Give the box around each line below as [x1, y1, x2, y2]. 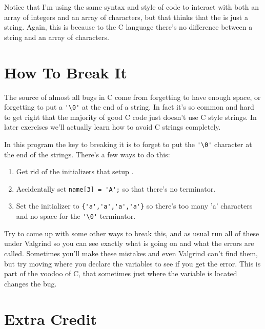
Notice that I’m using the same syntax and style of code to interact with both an [4, 2, 259, 12]
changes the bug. [4, 278, 57, 289]
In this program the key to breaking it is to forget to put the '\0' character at [4, 138, 252, 149]
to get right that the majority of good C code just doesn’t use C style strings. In [4, 111, 257, 122]
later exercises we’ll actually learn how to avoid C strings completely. [4, 121, 221, 132]
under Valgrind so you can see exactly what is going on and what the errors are [4, 238, 254, 249]
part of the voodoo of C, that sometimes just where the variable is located [4, 268, 237, 279]
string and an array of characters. [4, 31, 109, 42]
